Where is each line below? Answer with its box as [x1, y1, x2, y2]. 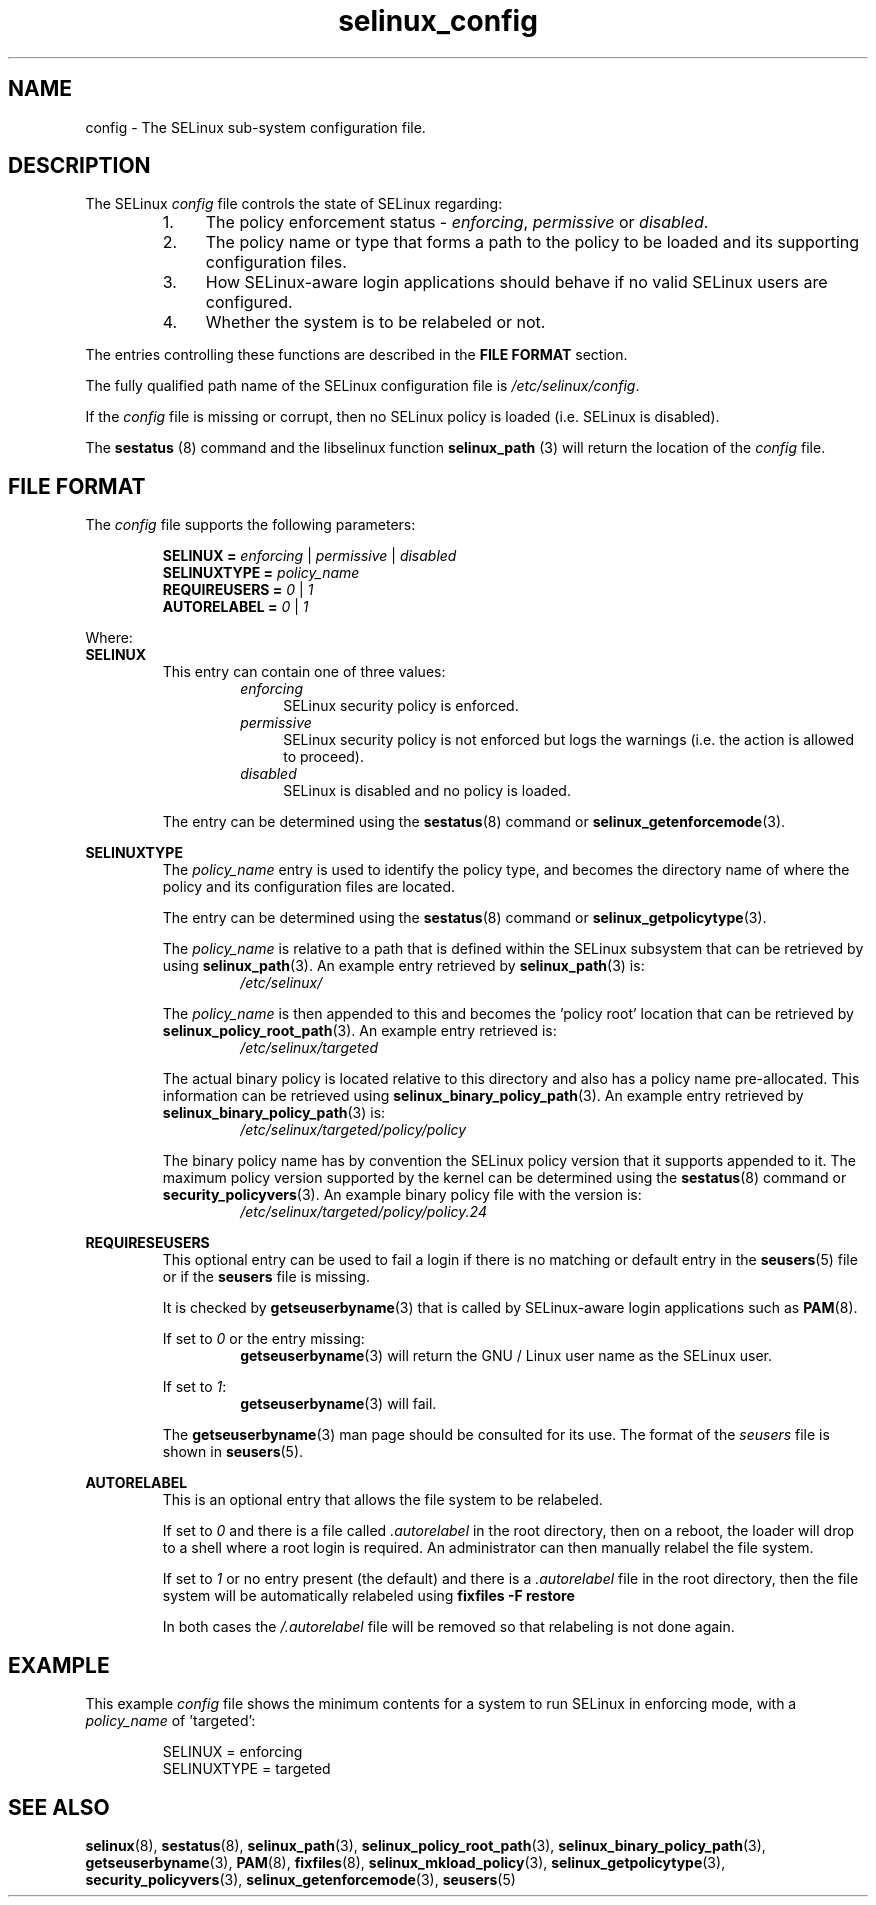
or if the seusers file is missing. [162, 1268, 370, 1286]
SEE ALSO [8, 1794, 110, 1820]
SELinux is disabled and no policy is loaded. [283, 782, 571, 800]
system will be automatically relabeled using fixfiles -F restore [162, 1587, 575, 1605]
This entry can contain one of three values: [162, 663, 446, 681]
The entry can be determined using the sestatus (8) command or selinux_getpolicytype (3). [162, 909, 767, 927]
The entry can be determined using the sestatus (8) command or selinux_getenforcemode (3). [162, 813, 786, 831]
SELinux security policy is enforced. [283, 697, 519, 715]
